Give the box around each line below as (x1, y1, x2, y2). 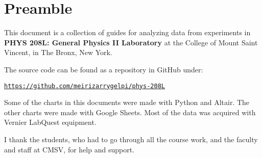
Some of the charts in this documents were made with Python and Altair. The (4, 97, 250, 108)
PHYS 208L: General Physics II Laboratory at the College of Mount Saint (4, 37, 258, 47)
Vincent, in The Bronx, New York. (4, 47, 112, 58)
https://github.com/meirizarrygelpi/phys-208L (4, 82, 165, 90)
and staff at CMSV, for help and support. (4, 144, 134, 154)
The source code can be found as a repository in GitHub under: (4, 64, 203, 74)
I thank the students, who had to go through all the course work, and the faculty (4, 134, 258, 144)
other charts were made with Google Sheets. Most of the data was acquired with (4, 107, 256, 117)
